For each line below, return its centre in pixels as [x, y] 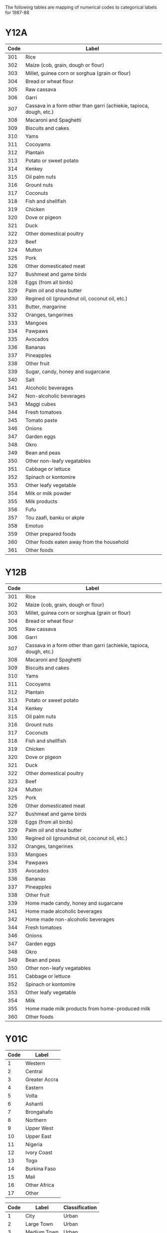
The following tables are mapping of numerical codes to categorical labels [81, 7]
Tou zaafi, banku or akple [55, 517]
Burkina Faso [41, 1169]
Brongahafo [39, 1112]
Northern [36, 1120]
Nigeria [34, 1144]
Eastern [35, 1087]
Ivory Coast [39, 1152]
